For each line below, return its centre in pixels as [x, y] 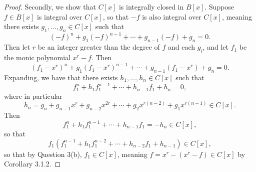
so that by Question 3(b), [43, 154]
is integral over [59, 16]
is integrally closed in [151, 7]
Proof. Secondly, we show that [50, 7]
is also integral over [172, 16]
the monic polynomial [37, 57]
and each [181, 47]
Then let [17, 47]
